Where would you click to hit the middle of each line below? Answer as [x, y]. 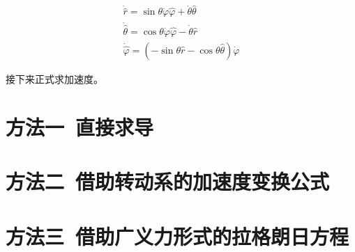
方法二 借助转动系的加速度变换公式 [168, 181]
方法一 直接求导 [80, 126]
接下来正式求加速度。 [54, 78]
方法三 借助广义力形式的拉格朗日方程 [177, 236]
